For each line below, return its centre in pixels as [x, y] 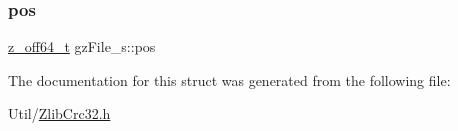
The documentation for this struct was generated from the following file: [229, 79]
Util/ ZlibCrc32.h [59, 113]
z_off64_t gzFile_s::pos [82, 46]
